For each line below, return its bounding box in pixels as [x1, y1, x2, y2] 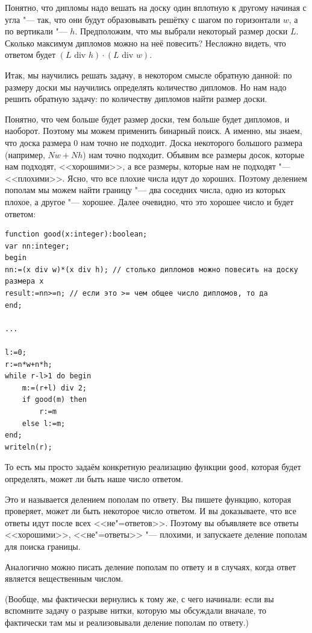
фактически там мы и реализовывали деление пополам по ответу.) [5, 616, 249, 628]
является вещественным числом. [5, 572, 123, 585]
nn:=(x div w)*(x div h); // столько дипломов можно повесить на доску [5, 265, 298, 274]
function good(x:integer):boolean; [5, 230, 148, 239]
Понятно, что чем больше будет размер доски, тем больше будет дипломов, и [5, 112, 290, 125]
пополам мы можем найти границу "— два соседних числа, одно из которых [5, 183, 286, 196]
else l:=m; [22, 419, 66, 428]
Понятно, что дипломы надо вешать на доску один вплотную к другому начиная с [5, 1, 307, 13]
